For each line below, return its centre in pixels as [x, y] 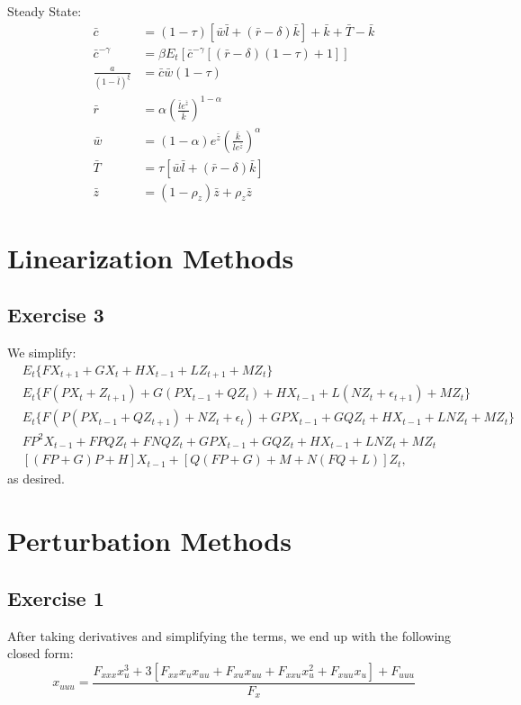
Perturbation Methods [149, 541]
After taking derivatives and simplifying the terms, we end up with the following [229, 635]
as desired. [36, 479]
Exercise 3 [56, 315]
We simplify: [42, 352]
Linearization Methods [151, 257]
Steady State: [45, 11]
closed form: [40, 653]
